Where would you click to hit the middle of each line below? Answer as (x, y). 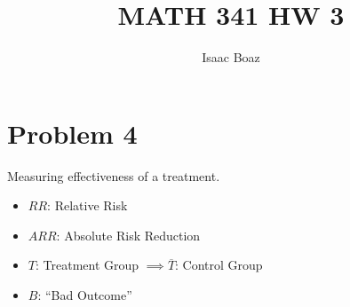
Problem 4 (72, 133)
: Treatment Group (87, 265)
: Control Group (219, 265)
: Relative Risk (87, 205)
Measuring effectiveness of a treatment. (114, 175)
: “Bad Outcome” (85, 295)
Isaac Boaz (231, 57)
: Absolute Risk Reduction (128, 235)
